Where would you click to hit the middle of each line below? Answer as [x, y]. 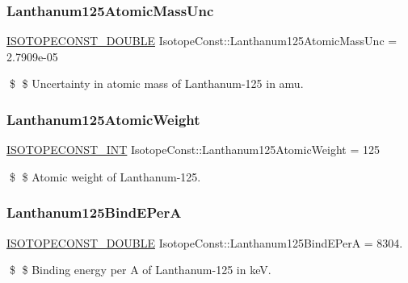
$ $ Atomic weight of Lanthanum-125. [105, 176]
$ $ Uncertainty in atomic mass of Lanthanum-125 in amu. [156, 83]
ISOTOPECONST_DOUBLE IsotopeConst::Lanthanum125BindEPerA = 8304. [205, 242]
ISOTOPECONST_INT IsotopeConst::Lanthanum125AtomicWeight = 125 [193, 150]
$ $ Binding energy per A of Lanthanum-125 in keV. [140, 270]
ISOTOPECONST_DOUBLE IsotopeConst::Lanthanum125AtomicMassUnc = [202, 41]
